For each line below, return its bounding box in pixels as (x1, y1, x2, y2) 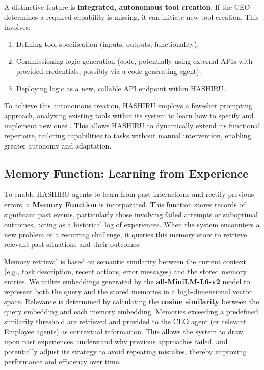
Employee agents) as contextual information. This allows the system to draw (4, 326, 243, 337)
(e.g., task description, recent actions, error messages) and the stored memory (4, 266, 247, 277)
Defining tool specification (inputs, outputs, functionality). (16, 38, 199, 49)
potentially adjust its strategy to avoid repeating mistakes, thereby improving (4, 346, 247, 357)
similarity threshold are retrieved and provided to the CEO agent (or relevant (4, 316, 247, 327)
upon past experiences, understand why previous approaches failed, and (4, 336, 228, 347)
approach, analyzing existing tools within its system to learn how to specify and (4, 110, 254, 120)
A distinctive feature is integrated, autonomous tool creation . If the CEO (4, 2, 250, 12)
